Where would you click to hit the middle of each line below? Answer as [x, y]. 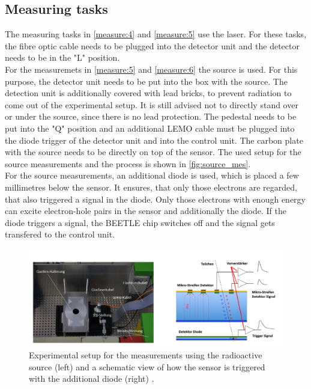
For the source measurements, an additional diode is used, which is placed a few [152, 175]
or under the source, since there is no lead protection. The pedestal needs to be [151, 116]
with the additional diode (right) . [92, 378]
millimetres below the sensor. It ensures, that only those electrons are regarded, [151, 187]
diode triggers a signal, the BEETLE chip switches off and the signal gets [140, 222]
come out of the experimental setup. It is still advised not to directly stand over [152, 104]
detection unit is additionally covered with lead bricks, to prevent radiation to [148, 93]
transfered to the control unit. [60, 234]
